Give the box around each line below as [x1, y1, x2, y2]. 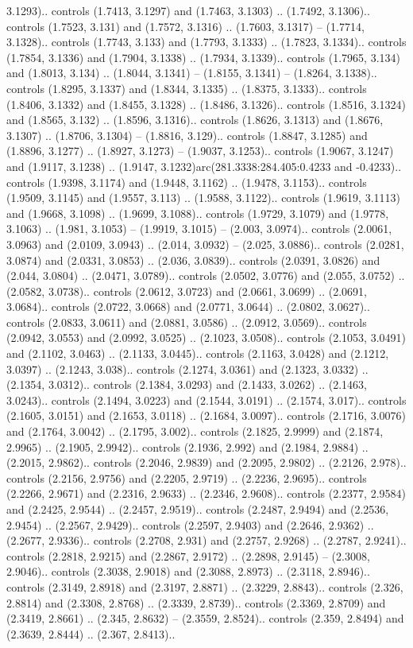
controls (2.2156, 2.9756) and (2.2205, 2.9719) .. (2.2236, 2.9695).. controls [6, 469, 367, 486]
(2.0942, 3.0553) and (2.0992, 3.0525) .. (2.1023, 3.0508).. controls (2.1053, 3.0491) [6, 329, 406, 346]
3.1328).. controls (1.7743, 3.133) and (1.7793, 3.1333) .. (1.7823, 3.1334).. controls [6, 33, 407, 50]
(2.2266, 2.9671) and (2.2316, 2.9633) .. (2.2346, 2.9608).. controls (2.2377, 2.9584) [6, 485, 406, 502]
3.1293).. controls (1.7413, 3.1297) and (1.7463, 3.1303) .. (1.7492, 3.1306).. [6, 2, 370, 18]
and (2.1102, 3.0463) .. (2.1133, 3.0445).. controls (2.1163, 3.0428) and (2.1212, [6, 345, 389, 362]
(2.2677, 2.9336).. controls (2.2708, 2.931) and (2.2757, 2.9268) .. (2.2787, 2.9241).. [6, 532, 407, 549]
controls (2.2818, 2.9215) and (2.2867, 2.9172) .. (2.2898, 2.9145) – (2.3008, [6, 547, 370, 564]
